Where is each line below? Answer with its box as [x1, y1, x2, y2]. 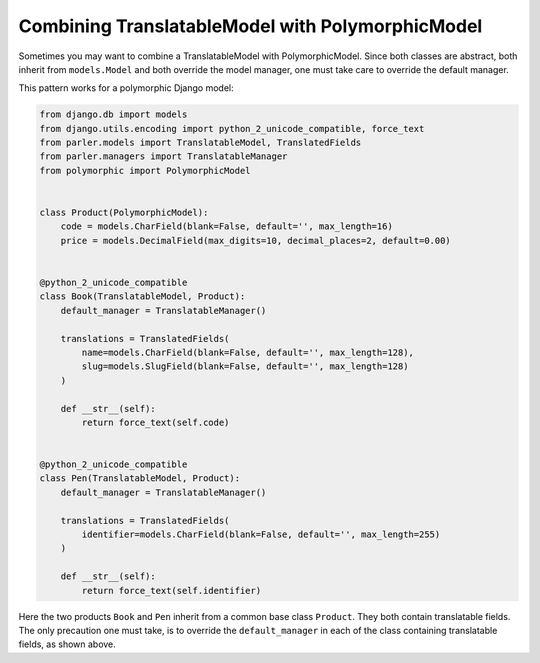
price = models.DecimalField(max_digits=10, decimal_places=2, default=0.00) [60, 235, 452, 246]
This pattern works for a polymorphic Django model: [18, 82, 234, 94]
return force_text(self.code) [81, 416, 230, 428]
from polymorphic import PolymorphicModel [39, 165, 251, 176]
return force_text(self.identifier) [81, 585, 262, 596]
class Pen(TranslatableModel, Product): [39, 473, 240, 484]
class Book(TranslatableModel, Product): [39, 291, 246, 302]
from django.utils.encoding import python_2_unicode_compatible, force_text [39, 123, 425, 134]
